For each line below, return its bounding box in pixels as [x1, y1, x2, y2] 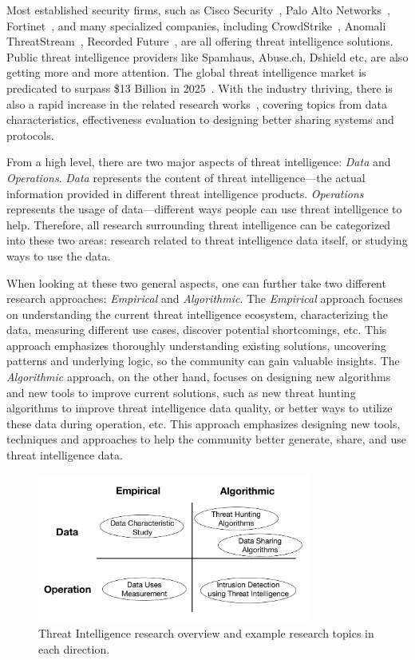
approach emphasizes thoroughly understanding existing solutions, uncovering [6, 336, 386, 353]
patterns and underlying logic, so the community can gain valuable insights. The [6, 352, 400, 369]
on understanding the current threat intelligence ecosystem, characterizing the [6, 305, 389, 322]
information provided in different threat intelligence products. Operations [6, 185, 364, 201]
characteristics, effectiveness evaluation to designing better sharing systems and [6, 111, 394, 128]
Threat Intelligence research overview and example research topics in [38, 625, 374, 642]
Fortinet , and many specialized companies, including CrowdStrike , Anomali [6, 17, 386, 34]
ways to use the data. [6, 247, 111, 264]
